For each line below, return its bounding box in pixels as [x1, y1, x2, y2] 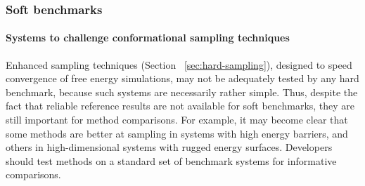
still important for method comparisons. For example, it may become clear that [6, 112, 348, 127]
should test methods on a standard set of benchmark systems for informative [6, 153, 337, 168]
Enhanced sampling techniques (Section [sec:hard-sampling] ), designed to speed [6, 57, 352, 72]
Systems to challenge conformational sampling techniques [6, 30, 290, 45]
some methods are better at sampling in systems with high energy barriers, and [6, 126, 348, 140]
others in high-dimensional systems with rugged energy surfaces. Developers [6, 140, 333, 154]
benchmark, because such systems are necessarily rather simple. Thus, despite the [6, 84, 358, 99]
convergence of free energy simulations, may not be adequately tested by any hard [6, 71, 359, 86]
